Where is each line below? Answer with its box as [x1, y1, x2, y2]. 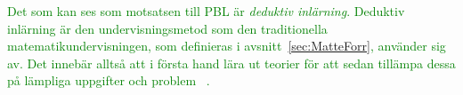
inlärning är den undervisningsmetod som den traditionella [7, 19, 328, 37]
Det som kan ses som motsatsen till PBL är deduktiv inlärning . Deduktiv [7, 2, 405, 20]
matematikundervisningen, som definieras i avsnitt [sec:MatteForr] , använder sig [7, 36, 446, 55]
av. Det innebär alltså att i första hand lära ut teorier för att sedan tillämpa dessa [7, 53, 456, 72]
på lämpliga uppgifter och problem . [7, 71, 210, 90]
